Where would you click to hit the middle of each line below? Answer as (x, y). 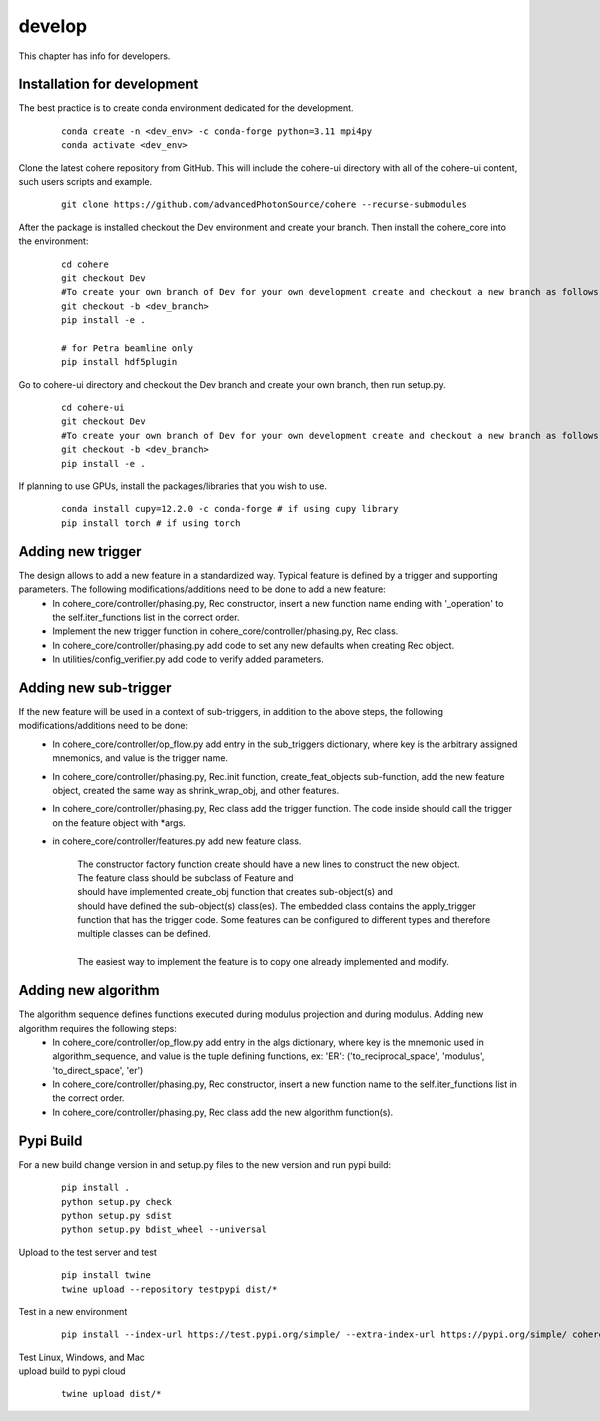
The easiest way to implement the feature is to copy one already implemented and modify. (263, 962)
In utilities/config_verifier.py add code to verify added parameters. (188, 659)
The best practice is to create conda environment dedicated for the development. (186, 108)
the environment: (53, 241)
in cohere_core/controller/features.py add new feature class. (177, 841)
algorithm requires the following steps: (97, 1028)
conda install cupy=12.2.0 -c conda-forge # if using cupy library (230, 509)
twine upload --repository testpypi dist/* (169, 1289)
